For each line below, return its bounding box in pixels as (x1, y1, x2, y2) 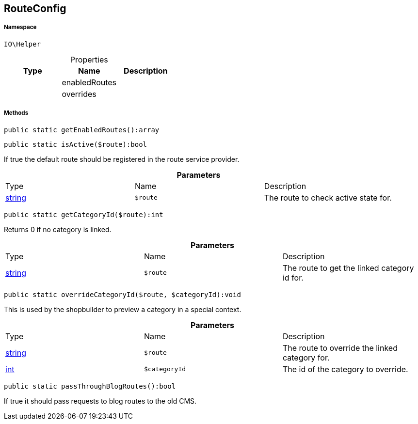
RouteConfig (4, 2, 66, 15)
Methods (4, 110, 29, 117)
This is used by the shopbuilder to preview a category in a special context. (4, 305, 241, 314)
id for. (282, 272, 304, 283)
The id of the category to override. (282, 364, 408, 374)
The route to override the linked (282, 343, 398, 353)
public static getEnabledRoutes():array (4, 126, 160, 134)
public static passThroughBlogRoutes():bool (4, 382, 176, 390)
